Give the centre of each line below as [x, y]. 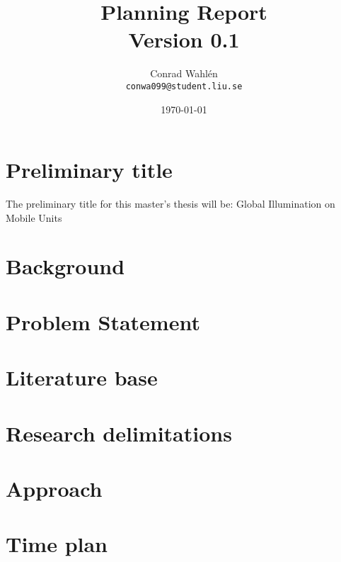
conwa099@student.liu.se [184, 86]
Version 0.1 [184, 39]
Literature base [82, 377]
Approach [54, 488]
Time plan [57, 544]
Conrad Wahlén [184, 73]
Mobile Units [34, 217]
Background [65, 266]
